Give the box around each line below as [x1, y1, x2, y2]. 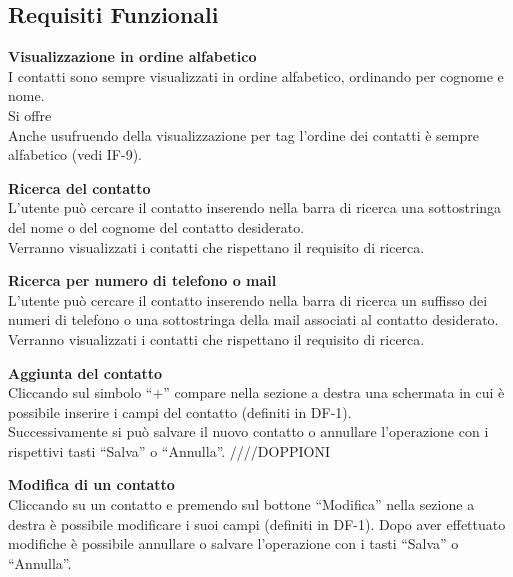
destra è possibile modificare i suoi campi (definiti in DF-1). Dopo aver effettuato [8, 513, 506, 534]
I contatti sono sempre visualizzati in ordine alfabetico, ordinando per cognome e [8, 65, 504, 86]
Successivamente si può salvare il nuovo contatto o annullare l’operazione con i [8, 421, 489, 442]
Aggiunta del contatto [8, 362, 163, 383]
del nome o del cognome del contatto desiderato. [8, 216, 305, 237]
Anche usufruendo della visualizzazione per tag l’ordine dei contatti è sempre [8, 124, 479, 145]
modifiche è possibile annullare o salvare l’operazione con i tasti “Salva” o [8, 533, 459, 554]
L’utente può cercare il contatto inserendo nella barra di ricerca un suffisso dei [8, 289, 488, 310]
